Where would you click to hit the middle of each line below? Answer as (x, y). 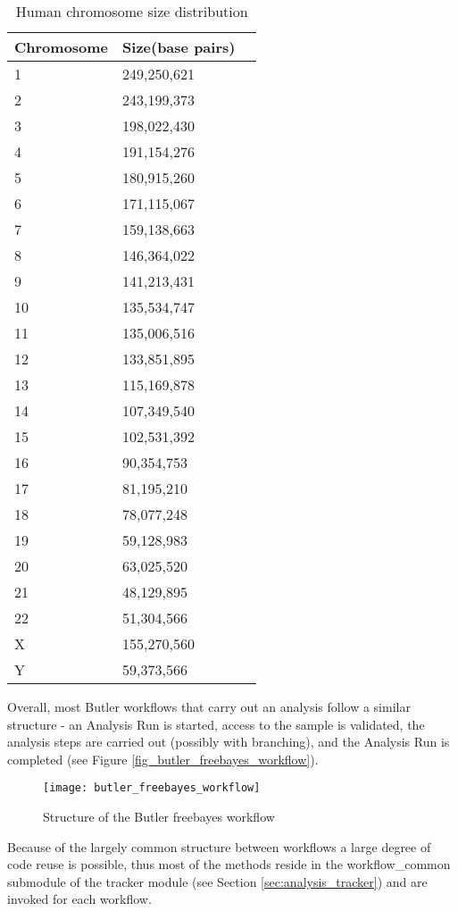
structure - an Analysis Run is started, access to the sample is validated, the (216, 724)
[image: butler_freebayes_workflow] (152, 788)
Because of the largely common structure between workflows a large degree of (219, 846)
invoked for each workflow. (79, 899)
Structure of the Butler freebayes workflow (159, 817)
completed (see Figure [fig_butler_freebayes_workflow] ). (163, 759)
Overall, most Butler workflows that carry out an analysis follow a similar (209, 706)
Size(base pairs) (179, 47)
